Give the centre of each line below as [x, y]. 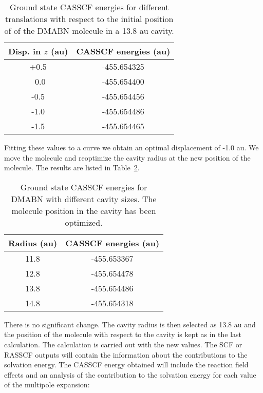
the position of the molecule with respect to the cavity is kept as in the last [123, 334]
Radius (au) [33, 243]
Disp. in [25, 51]
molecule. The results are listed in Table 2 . [72, 168]
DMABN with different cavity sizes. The [84, 199]
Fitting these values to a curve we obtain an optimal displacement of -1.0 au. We [131, 147]
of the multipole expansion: [47, 385]
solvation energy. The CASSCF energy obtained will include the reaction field [126, 365]
